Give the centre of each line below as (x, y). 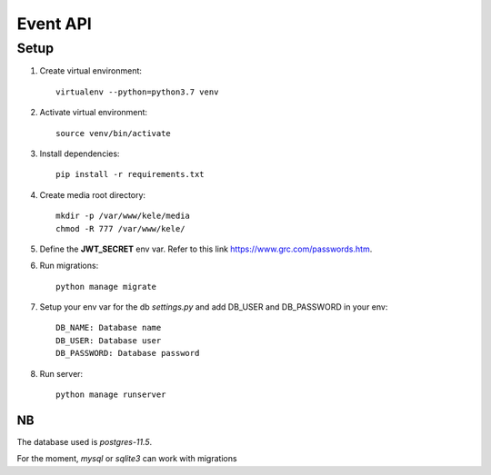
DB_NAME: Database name (109, 328)
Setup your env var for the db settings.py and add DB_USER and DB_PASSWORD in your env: (214, 307)
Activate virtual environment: (94, 113)
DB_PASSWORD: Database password (128, 353)
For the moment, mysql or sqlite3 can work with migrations (127, 459)
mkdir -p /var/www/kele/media (123, 216)
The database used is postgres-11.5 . (85, 441)
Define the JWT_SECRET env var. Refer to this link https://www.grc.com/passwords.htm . (206, 249)
